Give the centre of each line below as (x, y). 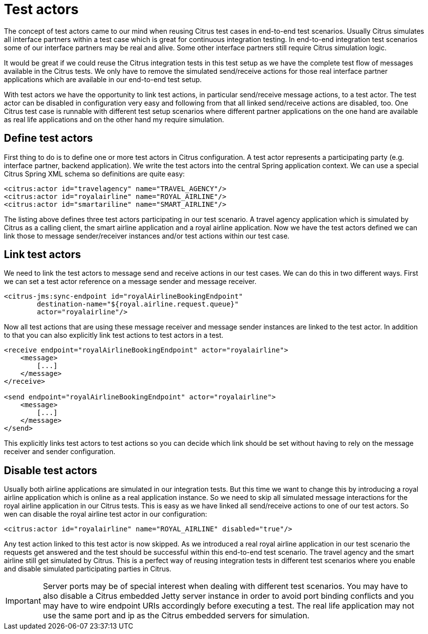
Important (23, 601)
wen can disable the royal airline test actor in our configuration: (106, 514)
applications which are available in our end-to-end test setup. (103, 79)
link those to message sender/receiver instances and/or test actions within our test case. (147, 236)
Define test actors (49, 138)
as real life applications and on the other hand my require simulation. (114, 119)
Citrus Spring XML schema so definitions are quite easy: (95, 174)
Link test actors (43, 255)
